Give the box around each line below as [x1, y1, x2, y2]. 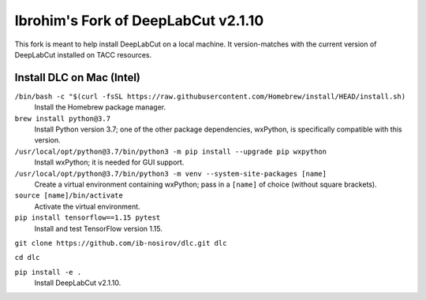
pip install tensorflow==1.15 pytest [14, 213, 161, 222]
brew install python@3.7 [14, 114, 110, 123]
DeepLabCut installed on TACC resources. [14, 50, 152, 59]
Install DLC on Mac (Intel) [14, 71, 141, 84]
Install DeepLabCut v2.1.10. [34, 278, 121, 287]
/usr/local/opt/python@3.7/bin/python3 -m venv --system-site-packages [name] [14, 169, 327, 178]
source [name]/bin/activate [14, 191, 124, 200]
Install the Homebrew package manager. [34, 102, 166, 112]
